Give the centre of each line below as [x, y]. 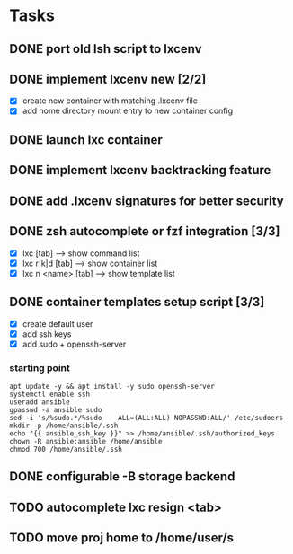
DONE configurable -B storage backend [122, 477]
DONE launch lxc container [86, 140]
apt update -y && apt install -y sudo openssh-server [112, 386]
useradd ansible [40, 402]
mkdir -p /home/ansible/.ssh [64, 426]
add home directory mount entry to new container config [128, 111]
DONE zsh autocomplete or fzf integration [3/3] [145, 231]
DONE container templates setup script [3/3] [137, 302]
